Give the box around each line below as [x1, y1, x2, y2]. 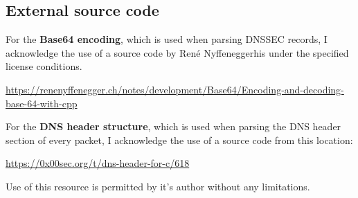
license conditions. [6, 59, 82, 73]
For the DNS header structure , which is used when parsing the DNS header [6, 119, 341, 134]
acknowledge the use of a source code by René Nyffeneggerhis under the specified [6, 45, 349, 60]
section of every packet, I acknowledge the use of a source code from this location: [6, 132, 353, 147]
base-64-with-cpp [6, 96, 78, 110]
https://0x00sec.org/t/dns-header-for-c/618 [6, 156, 190, 170]
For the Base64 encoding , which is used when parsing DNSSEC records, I [6, 32, 328, 46]
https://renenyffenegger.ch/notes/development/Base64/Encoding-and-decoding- [6, 82, 344, 96]
